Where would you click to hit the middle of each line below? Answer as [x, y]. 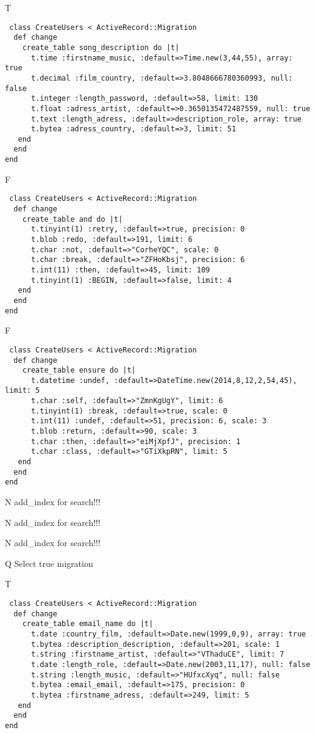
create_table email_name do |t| [88, 624]
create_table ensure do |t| [79, 370]
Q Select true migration [49, 563]
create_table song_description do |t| [101, 47]
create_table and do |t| [73, 219]
